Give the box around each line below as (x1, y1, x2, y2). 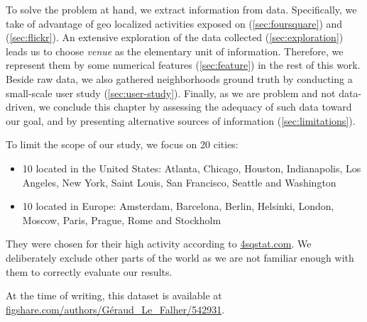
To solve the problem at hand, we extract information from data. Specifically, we (6, 2, 357, 16)
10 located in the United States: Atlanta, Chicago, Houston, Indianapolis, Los (22, 160, 361, 175)
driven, (6, 99, 36, 114)
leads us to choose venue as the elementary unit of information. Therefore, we (6, 43, 344, 58)
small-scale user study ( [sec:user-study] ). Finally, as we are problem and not (6, 85, 336, 100)
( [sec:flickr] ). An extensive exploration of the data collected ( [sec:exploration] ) (6, 30, 344, 45)
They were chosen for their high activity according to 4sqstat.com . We (6, 236, 312, 251)
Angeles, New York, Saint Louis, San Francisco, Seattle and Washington (22, 174, 336, 189)
